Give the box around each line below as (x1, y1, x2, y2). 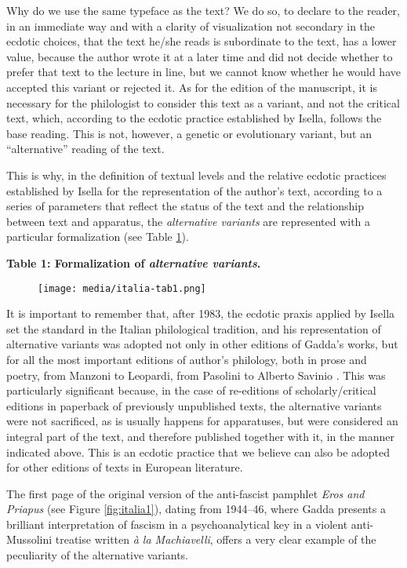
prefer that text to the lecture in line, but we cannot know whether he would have (6, 64, 401, 80)
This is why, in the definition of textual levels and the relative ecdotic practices (6, 166, 387, 183)
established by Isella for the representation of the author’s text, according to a (6, 182, 383, 198)
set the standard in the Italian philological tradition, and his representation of (6, 320, 381, 337)
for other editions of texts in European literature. (6, 459, 243, 475)
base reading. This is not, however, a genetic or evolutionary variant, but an (6, 125, 372, 141)
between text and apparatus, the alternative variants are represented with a (6, 213, 371, 229)
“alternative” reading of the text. (6, 140, 165, 157)
